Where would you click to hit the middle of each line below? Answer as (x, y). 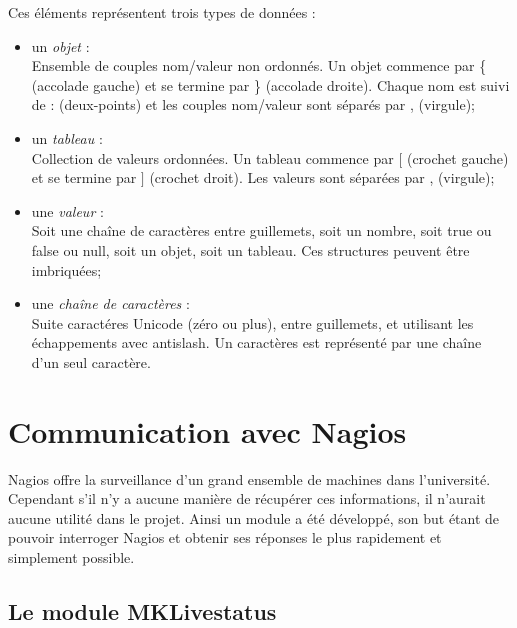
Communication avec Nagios (207, 430)
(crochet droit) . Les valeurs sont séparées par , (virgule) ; (322, 177)
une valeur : (67, 210)
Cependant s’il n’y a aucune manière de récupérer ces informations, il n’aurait (247, 498)
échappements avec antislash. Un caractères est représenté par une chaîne (256, 342)
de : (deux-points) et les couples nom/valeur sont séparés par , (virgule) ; (253, 104)
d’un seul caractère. (91, 361)
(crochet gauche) (457, 157)
